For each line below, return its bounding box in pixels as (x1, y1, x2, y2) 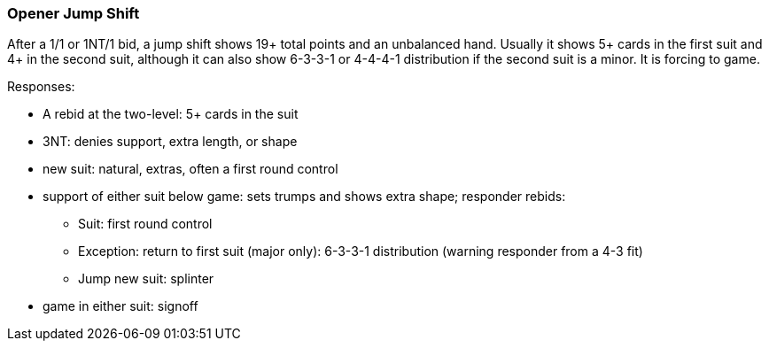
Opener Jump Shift (7, 4, 140, 22)
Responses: (7, 79, 75, 95)
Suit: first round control (78, 216, 213, 232)
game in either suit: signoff (43, 298, 198, 314)
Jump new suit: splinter (78, 271, 214, 287)
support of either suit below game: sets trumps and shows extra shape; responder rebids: (43, 189, 566, 205)
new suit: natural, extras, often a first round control (43, 161, 338, 177)
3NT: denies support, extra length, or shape (43, 134, 298, 150)
